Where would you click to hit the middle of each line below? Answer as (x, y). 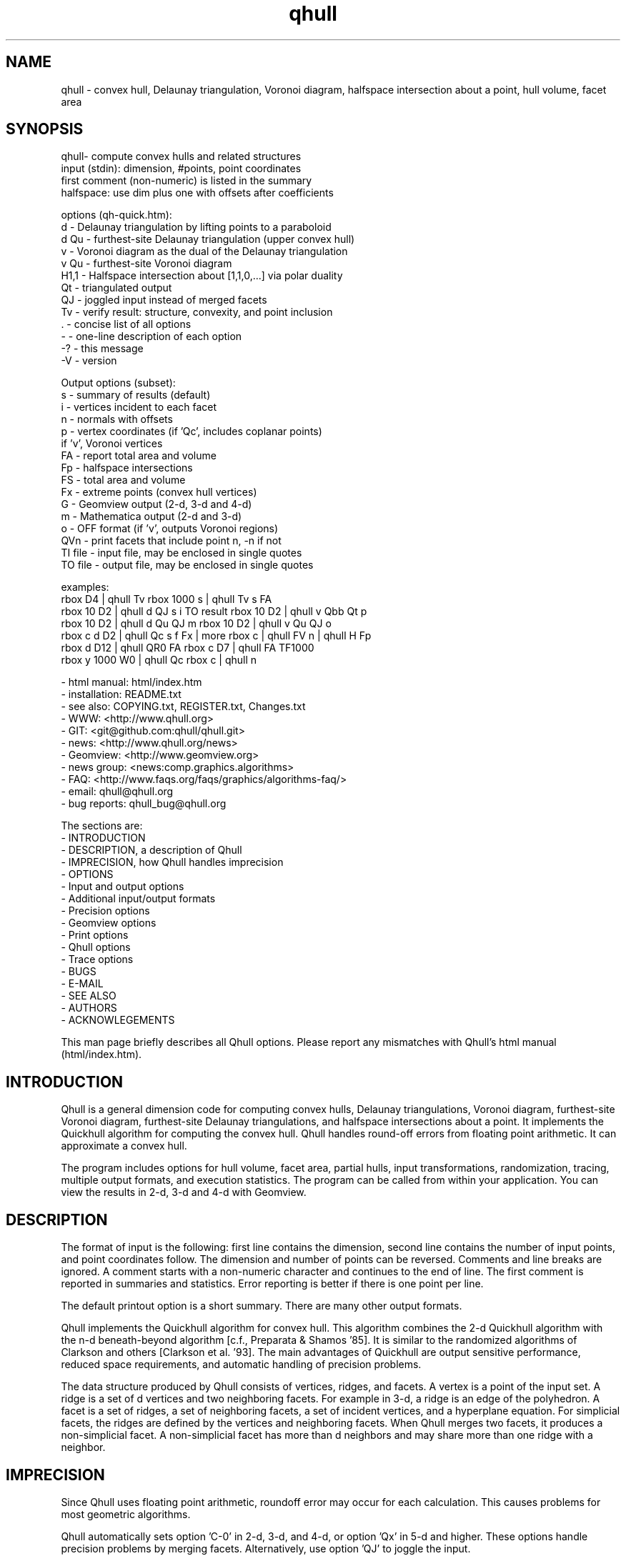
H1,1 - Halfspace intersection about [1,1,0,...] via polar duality (202, 276)
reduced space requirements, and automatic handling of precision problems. (241, 1365)
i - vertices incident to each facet (139, 407)
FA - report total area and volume (139, 456)
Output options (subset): (118, 383)
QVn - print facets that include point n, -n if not (171, 541)
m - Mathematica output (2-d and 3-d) (151, 517)
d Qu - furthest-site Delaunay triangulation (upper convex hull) (208, 239)
